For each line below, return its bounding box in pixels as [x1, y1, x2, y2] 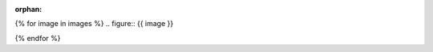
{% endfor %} [14, 33, 61, 43]
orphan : [14, 5, 42, 13]
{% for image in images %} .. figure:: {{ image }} [14, 19, 174, 28]
